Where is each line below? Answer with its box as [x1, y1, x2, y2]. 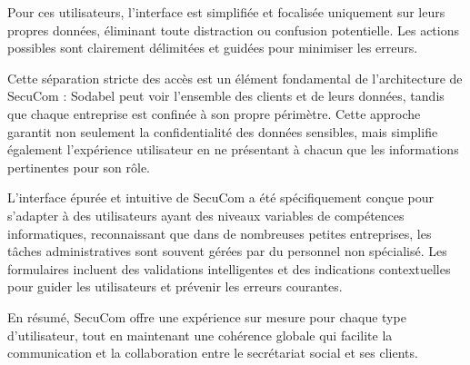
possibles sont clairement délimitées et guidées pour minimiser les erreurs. [7, 38, 418, 57]
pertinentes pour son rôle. [7, 157, 151, 176]
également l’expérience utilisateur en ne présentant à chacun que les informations [7, 140, 459, 159]
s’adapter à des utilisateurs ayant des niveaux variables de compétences [7, 205, 405, 224]
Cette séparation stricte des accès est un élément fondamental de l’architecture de [7, 68, 463, 87]
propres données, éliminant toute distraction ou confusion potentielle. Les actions [7, 20, 460, 39]
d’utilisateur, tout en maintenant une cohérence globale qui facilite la [7, 325, 393, 344]
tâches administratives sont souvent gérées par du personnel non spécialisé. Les [7, 242, 447, 261]
